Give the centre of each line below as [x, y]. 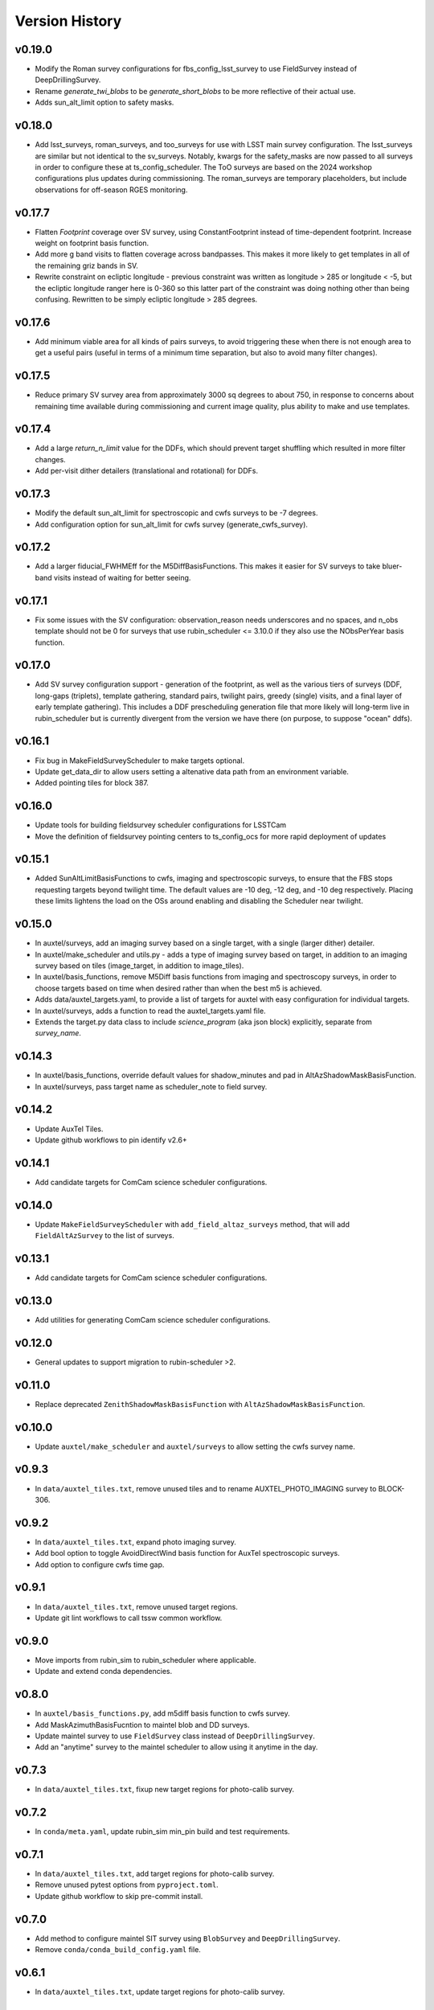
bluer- [392, 566]
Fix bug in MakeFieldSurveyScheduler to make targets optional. [140, 761]
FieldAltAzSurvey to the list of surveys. [104, 1236]
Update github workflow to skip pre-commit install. [119, 1896]
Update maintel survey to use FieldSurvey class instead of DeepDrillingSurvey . [175, 1736]
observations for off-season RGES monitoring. [111, 190]
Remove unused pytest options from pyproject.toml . [127, 1885]
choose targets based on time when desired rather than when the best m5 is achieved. [178, 988]
